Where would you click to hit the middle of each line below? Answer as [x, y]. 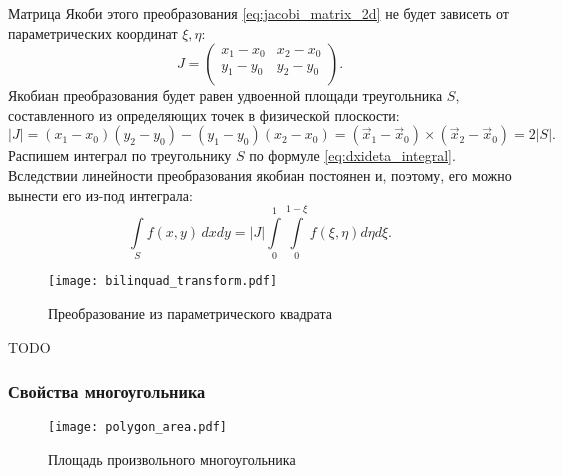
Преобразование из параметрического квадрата [190, 312]
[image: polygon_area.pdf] [137, 427]
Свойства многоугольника [107, 391]
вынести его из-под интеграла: [100, 194]
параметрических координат [93, 32]
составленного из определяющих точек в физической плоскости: [204, 114]
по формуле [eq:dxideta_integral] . [352, 155]
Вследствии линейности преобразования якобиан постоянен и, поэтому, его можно [260, 174]
